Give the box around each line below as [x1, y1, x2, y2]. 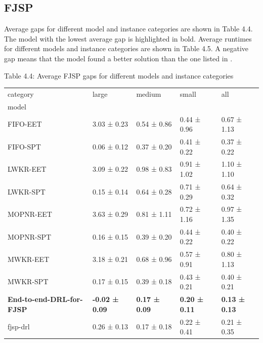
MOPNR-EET [8, 209, 52, 219]
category [8, 88, 34, 99]
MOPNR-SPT [8, 231, 52, 242]
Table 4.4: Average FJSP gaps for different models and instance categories [4, 70, 234, 81]
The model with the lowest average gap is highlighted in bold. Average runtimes [4, 33, 252, 44]
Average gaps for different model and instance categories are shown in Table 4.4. [4, 23, 253, 34]
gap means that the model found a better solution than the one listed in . [4, 53, 233, 63]
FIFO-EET [8, 119, 42, 129]
